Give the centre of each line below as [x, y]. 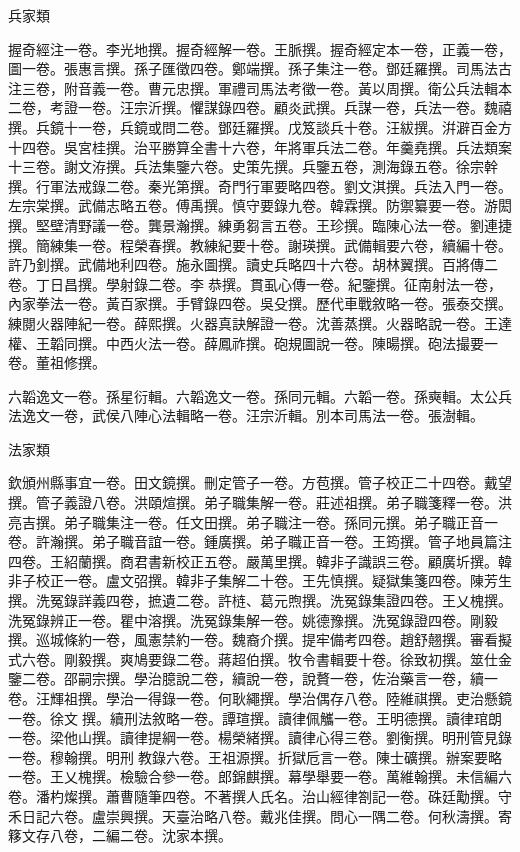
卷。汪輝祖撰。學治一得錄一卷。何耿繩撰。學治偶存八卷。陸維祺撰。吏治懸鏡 [260, 698]
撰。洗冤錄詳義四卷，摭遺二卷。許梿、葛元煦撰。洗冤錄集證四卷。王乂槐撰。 [260, 600]
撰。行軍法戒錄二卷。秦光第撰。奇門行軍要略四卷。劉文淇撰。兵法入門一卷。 [260, 185]
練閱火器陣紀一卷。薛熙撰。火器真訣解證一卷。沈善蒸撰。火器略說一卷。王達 [260, 322]
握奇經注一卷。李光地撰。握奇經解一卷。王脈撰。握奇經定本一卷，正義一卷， [260, 48]
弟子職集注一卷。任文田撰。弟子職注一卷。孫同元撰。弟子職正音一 [280, 521]
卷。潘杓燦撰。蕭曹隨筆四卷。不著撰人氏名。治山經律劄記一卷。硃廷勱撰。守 [260, 795]
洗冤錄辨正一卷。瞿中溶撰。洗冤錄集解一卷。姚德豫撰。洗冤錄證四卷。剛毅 [253, 619]
